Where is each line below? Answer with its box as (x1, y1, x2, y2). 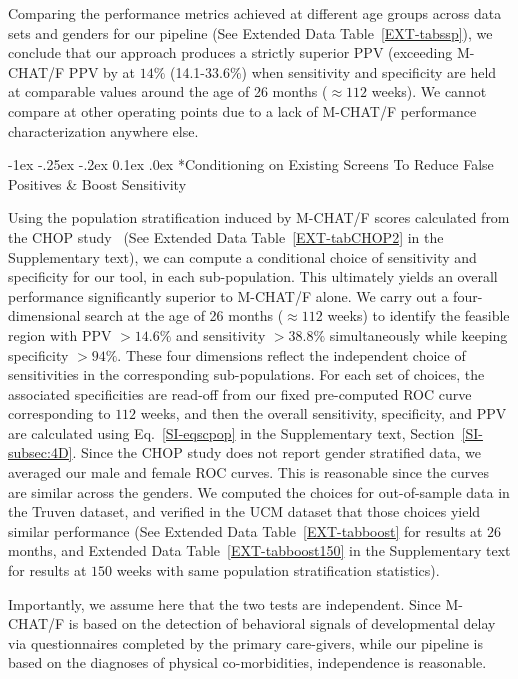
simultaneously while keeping (329, 324, 508, 345)
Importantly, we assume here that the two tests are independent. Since (8, 593, 441, 614)
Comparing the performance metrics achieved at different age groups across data (8, 3, 502, 23)
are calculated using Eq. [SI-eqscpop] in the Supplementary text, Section (8, 422, 455, 443)
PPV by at (68, 61, 135, 82)
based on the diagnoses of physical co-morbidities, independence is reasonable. (8, 652, 487, 673)
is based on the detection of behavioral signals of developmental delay (68, 613, 496, 634)
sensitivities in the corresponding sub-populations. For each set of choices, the (8, 364, 485, 385)
